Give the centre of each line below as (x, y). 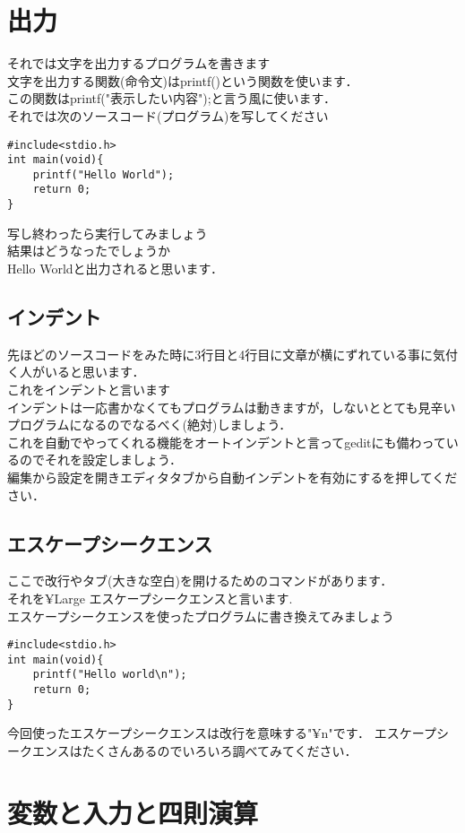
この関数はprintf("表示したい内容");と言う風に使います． (172, 98)
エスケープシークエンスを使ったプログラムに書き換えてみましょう (201, 616)
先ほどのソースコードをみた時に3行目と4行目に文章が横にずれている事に (220, 354)
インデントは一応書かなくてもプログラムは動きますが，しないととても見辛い (232, 407)
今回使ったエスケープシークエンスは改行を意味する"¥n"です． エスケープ (222, 733)
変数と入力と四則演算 (133, 812)
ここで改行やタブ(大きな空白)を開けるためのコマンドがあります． (200, 581)
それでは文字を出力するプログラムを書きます (139, 63)
